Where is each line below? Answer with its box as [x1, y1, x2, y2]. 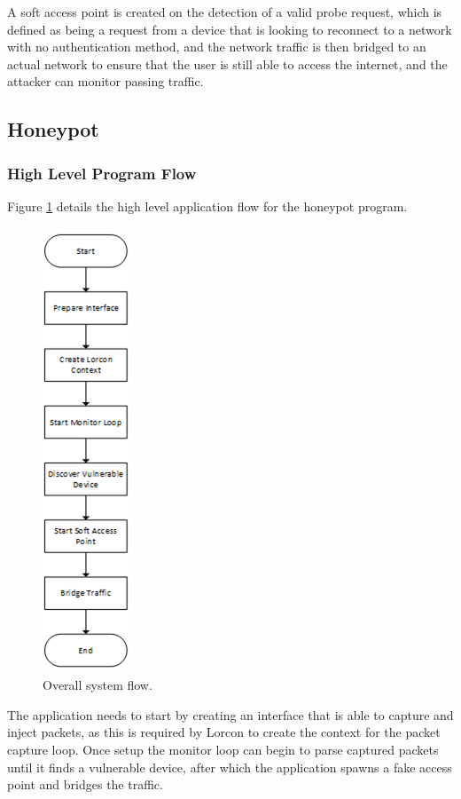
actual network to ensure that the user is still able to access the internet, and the [7, 54, 448, 73]
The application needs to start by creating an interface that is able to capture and [7, 705, 454, 724]
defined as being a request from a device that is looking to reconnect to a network [7, 20, 452, 38]
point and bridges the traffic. [7, 775, 163, 794]
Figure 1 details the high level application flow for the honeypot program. [7, 196, 408, 215]
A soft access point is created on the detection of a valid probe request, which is [7, 3, 442, 20]
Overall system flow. [43, 676, 152, 694]
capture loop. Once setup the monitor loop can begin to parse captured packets [7, 740, 439, 758]
